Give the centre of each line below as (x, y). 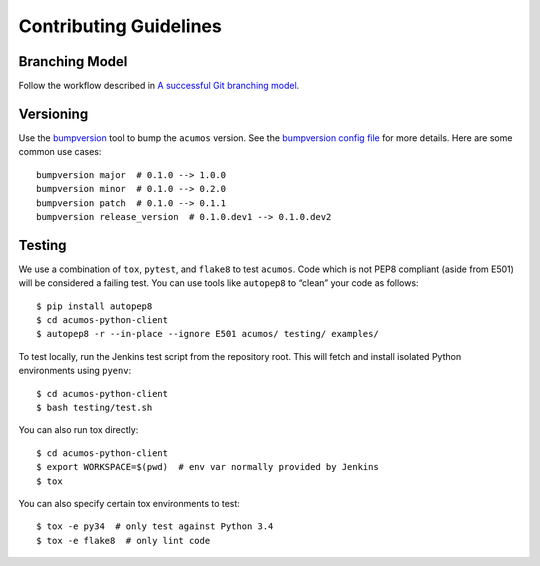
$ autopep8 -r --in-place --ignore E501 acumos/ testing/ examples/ (207, 334)
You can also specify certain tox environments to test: (129, 503)
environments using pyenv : (75, 371)
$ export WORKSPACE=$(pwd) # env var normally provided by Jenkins (207, 467)
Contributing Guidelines (120, 26)
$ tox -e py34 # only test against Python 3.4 (155, 526)
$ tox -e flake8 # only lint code (123, 540)
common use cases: (60, 152)
